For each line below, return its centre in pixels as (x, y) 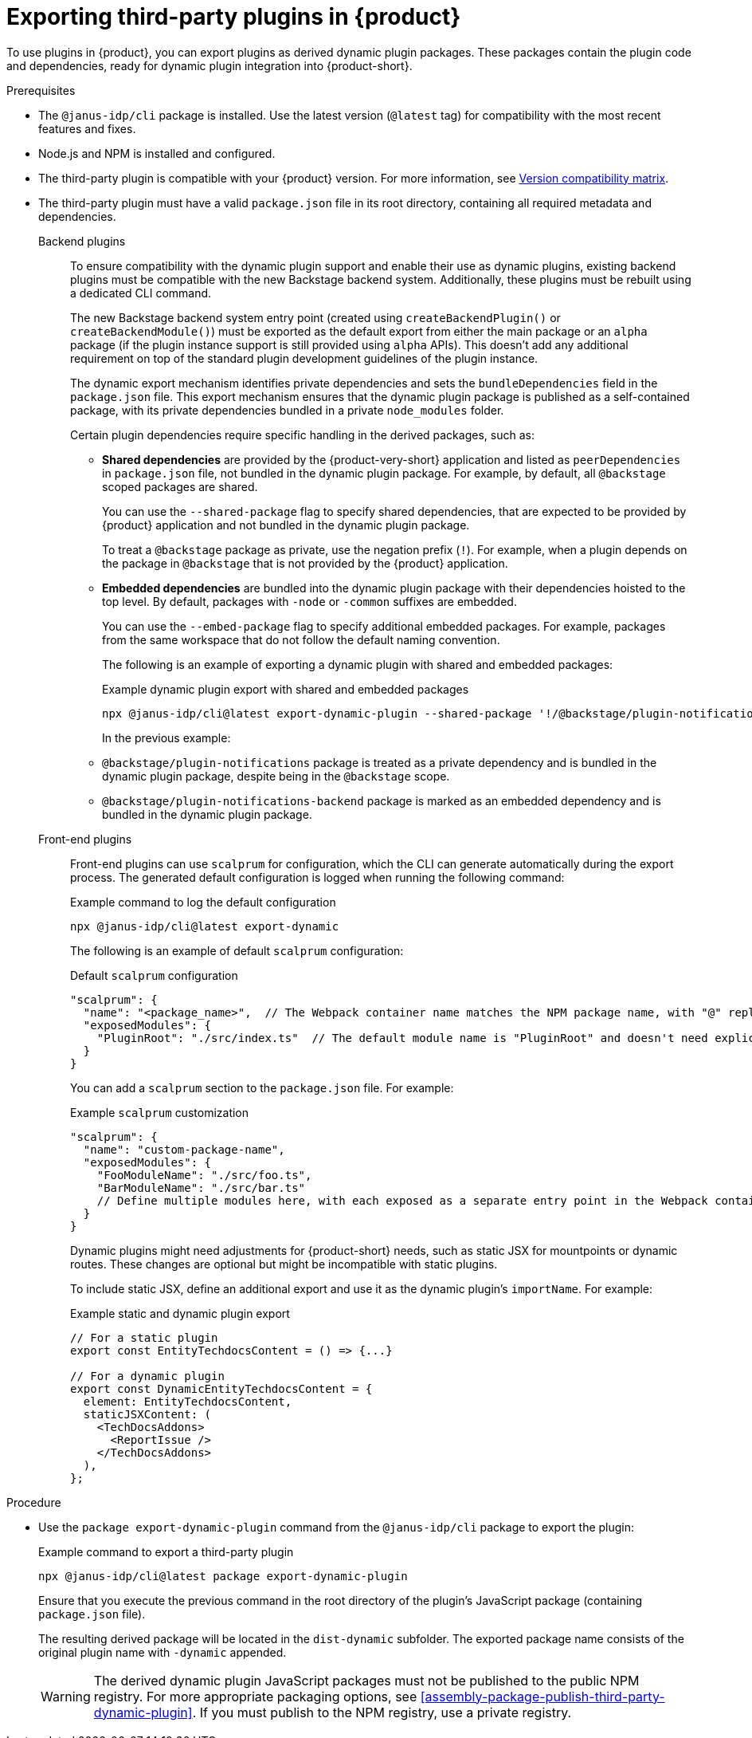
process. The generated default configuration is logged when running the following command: (317, 877)
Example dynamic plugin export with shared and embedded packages (286, 689)
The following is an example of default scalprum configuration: (237, 950)
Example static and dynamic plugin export (180, 1313)
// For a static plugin (144, 1337)
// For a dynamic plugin (147, 1376)
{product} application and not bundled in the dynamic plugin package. (286, 525)
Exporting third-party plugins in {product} (234, 17)
